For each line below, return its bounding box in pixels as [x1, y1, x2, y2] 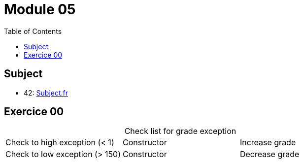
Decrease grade [239, 149, 300, 160]
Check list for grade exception [124, 126, 236, 136]
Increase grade [239, 137, 296, 148]
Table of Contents [4, 27, 62, 35]
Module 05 [4, 1, 76, 18]
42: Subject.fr [24, 88, 68, 97]
